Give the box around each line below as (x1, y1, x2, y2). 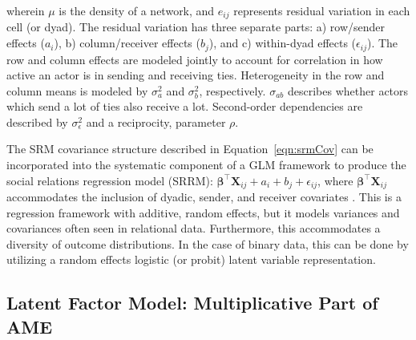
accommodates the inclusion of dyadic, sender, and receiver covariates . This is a (6, 188, 402, 205)
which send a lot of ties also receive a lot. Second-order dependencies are (6, 98, 363, 115)
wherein (6, 2, 45, 18)
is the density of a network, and (59, 2, 215, 18)
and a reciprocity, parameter (86, 113, 226, 130)
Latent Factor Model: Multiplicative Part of (6, 290, 378, 315)
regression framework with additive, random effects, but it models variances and (6, 204, 400, 221)
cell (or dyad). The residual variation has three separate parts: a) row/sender (6, 18, 386, 35)
